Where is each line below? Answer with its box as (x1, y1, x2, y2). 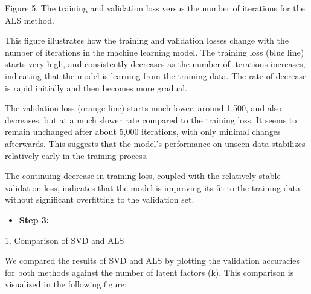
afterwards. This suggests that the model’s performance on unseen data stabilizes (5, 137, 306, 149)
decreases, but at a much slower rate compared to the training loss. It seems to (5, 113, 297, 126)
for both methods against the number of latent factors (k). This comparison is (5, 266, 294, 278)
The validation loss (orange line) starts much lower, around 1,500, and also (5, 102, 282, 114)
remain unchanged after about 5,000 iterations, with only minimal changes (5, 125, 281, 138)
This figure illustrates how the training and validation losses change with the (5, 34, 289, 47)
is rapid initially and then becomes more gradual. (5, 81, 188, 94)
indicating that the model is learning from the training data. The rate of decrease (5, 69, 307, 82)
